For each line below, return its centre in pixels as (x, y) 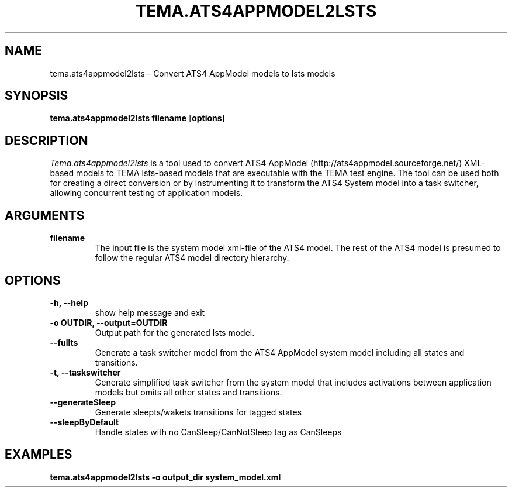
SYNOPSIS (37, 96)
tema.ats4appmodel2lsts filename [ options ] (137, 118)
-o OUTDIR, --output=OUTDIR (109, 322)
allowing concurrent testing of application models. (146, 193)
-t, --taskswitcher (85, 372)
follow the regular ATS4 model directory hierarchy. (192, 258)
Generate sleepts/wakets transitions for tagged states (198, 412)
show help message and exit (150, 312)
